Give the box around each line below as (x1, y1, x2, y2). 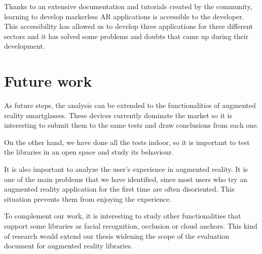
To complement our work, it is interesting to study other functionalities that (4, 210, 241, 221)
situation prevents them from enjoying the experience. (4, 193, 172, 204)
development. (4, 41, 45, 51)
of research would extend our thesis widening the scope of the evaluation (4, 230, 230, 241)
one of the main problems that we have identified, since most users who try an (4, 173, 247, 184)
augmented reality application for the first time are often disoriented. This (4, 184, 235, 194)
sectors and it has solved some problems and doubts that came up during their (4, 30, 249, 41)
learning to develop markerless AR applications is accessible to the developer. (4, 11, 244, 21)
